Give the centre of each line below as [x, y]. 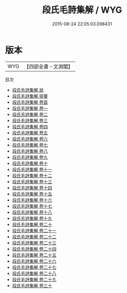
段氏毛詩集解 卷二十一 [34, 230]
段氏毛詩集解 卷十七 [32, 206]
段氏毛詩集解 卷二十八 [34, 273]
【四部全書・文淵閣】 [49, 67]
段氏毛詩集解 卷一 [30, 108]
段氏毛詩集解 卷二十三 [34, 243]
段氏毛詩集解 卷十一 [32, 169]
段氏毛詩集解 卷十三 [32, 181]
